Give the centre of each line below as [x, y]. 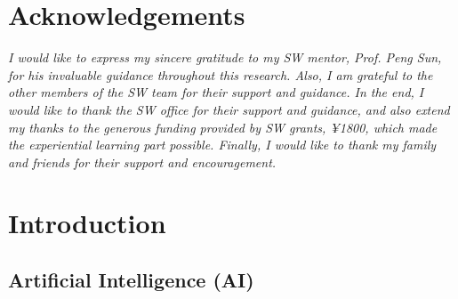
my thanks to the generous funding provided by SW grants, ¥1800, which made [223, 127]
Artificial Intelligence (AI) [131, 280]
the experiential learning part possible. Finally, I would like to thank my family [222, 145]
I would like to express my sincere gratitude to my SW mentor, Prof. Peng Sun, [225, 57]
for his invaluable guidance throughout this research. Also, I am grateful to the [221, 74]
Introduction [87, 223]
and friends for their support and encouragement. [142, 162]
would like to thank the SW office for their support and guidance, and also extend [229, 109]
